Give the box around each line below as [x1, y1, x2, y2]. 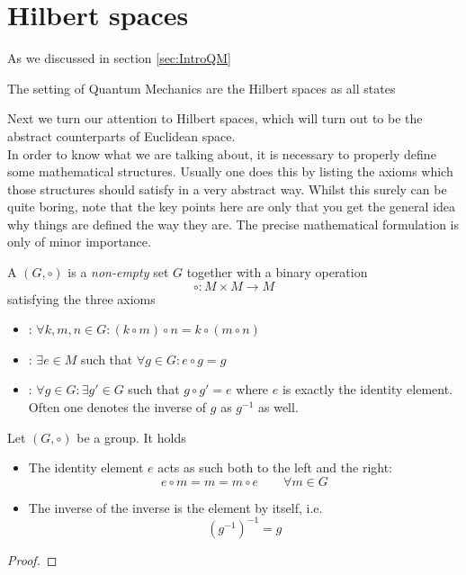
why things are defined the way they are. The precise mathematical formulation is [7, 214, 460, 233]
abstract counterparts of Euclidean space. [7, 126, 236, 145]
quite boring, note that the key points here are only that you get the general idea [7, 197, 456, 216]
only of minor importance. [7, 232, 151, 251]
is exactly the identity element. [282, 380, 453, 399]
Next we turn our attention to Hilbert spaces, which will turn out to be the [7, 109, 423, 128]
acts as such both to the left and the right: [157, 458, 393, 477]
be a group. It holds [76, 427, 186, 446]
